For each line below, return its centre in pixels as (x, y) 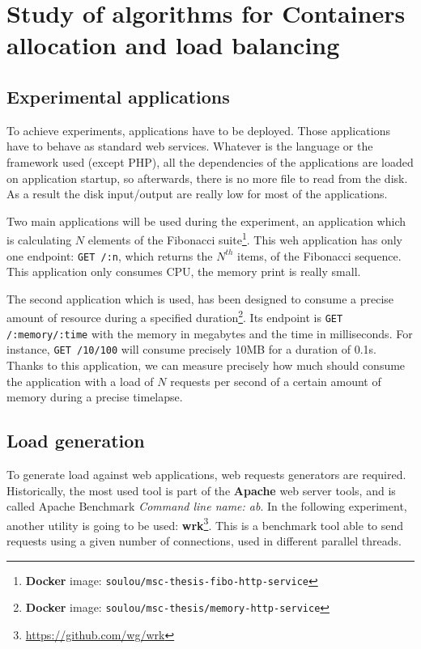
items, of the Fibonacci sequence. (319, 255)
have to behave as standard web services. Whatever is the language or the (190, 146)
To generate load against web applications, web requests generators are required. (206, 475)
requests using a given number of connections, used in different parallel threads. (204, 541)
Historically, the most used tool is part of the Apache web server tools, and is (201, 490)
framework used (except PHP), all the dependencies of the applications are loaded (210, 161)
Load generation (76, 441)
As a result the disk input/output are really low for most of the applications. (197, 194)
